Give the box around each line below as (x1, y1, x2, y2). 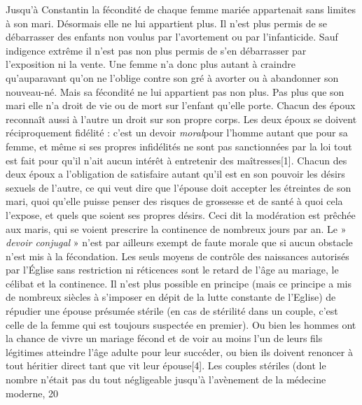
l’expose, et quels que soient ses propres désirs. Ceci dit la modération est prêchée (6, 207, 356, 222)
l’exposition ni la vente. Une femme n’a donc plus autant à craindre (6, 57, 296, 71)
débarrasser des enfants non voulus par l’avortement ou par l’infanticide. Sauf (6, 29, 338, 44)
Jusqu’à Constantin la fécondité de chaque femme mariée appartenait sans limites (6, 2, 356, 16)
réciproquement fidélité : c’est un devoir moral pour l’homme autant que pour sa (6, 125, 348, 140)
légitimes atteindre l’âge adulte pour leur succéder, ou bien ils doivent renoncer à (6, 344, 353, 359)
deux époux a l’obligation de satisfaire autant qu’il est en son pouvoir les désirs (6, 166, 345, 181)
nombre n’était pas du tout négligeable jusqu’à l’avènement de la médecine (6, 372, 326, 387)
